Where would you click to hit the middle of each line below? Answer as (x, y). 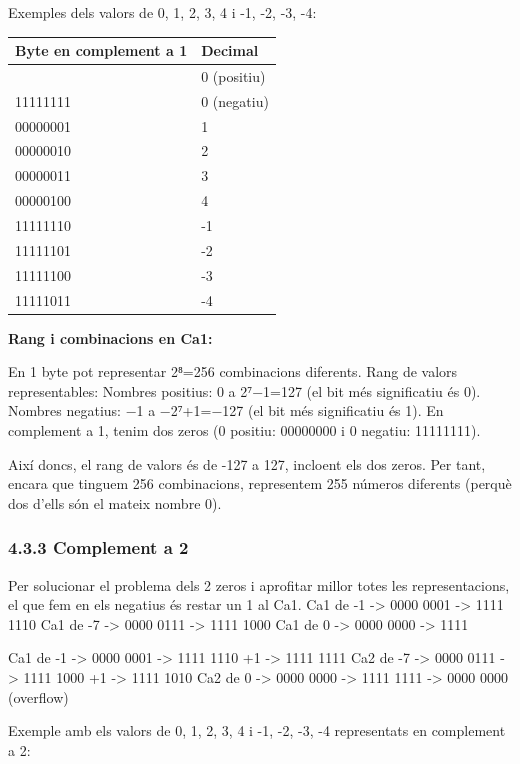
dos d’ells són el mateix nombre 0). (115, 502)
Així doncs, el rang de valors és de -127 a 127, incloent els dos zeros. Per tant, (247, 463)
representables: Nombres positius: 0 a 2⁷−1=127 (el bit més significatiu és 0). (244, 390)
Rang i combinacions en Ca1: (110, 337)
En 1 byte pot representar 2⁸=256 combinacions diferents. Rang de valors (233, 371)
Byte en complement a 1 (101, 50)
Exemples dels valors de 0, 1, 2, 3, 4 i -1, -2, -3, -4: (162, 12)
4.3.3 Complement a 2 (98, 547)
